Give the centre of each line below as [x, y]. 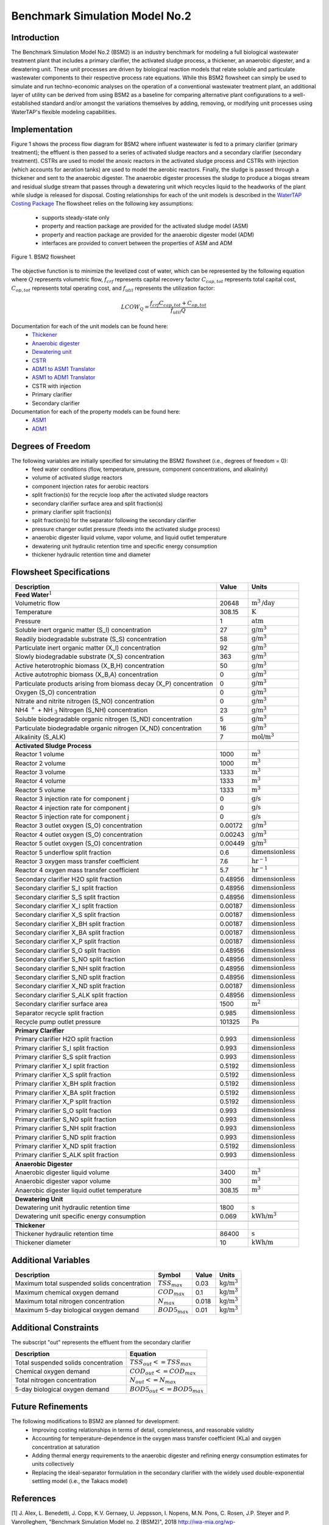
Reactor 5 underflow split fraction [63, 852]
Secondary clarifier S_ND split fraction [70, 977]
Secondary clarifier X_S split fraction [67, 915]
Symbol [169, 1275]
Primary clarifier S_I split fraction [62, 1048]
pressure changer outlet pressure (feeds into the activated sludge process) [126, 529]
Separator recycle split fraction [59, 1013]
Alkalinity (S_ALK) [41, 737]
